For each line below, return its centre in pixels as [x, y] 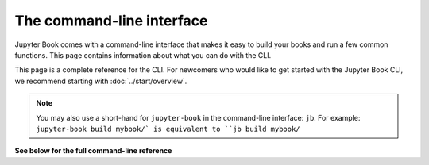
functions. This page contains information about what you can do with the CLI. [143, 55]
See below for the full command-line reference [93, 151]
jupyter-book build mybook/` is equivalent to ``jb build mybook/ [168, 129]
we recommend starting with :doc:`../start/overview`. [101, 81]
